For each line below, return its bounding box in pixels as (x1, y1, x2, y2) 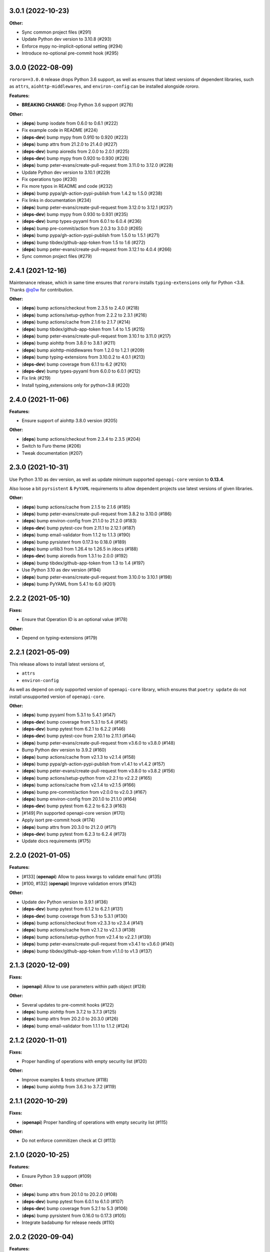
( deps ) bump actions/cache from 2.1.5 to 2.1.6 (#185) (21, 504, 130, 510)
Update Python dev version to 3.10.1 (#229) (21, 169, 110, 175)
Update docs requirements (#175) (21, 838, 91, 844)
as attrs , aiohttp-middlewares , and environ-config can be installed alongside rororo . (9, 83, 200, 90)
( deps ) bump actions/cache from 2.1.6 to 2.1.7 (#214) (21, 319, 130, 325)
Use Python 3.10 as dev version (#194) (21, 567, 101, 573)
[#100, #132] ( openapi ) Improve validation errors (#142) (21, 880, 137, 886)
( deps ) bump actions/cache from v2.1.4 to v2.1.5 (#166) (21, 782, 136, 788)
